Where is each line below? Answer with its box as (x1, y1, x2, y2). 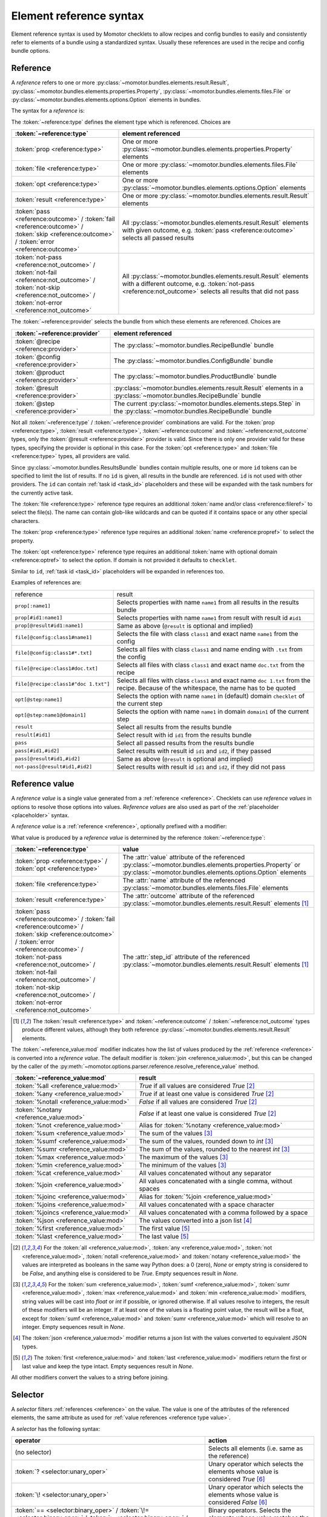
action (208, 1436, 227, 1444)
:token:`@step (15, 399, 55, 408)
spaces (139, 1184, 160, 1193)
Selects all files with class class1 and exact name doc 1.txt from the (116, 676, 311, 684)
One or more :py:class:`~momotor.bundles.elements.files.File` (122, 161, 298, 169)
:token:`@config (15, 353, 61, 361)
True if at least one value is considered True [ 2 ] (139, 1090, 274, 1098)
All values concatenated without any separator (139, 1169, 272, 1177)
